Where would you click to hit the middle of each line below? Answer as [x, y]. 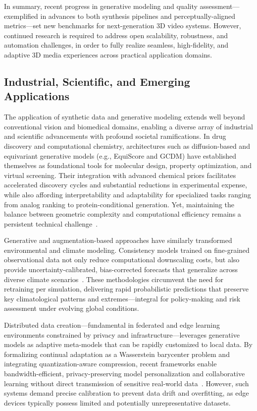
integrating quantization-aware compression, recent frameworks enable [110, 364]
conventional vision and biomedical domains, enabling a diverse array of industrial [128, 126]
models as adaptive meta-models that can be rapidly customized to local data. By [128, 344]
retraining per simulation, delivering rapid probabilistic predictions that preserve [126, 289]
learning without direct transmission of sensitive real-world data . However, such [127, 383]
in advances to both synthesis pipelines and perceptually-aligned [138, 16]
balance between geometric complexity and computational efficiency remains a [123, 214]
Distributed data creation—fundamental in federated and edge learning [112, 325]
